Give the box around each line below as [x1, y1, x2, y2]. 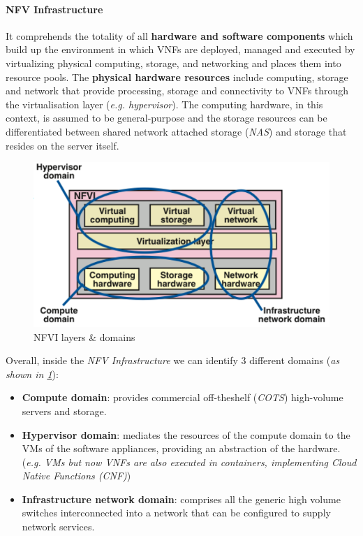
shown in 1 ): [6, 366, 59, 381]
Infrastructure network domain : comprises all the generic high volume [22, 491, 341, 506]
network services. [22, 519, 95, 534]
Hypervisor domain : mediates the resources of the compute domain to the [22, 427, 350, 442]
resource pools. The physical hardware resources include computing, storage [6, 69, 348, 84]
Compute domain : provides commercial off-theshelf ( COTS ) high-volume [22, 390, 343, 405]
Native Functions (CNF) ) [22, 468, 131, 483]
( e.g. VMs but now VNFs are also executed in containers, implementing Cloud [22, 454, 357, 469]
